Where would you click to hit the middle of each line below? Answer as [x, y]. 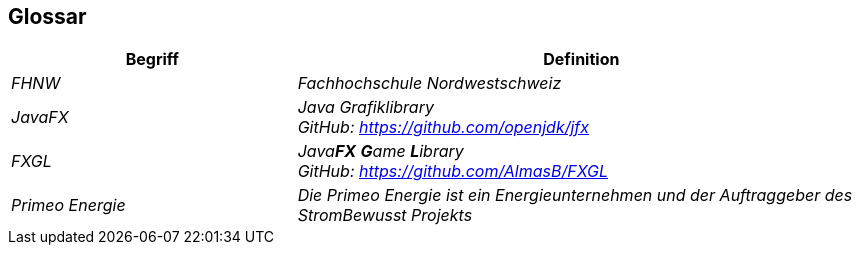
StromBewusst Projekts [385, 215]
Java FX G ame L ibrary [380, 151]
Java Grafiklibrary [365, 107]
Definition [581, 59]
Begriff [152, 59]
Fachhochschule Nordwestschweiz [429, 83]
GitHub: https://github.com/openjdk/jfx [443, 127]
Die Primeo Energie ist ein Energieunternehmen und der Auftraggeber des [575, 195]
